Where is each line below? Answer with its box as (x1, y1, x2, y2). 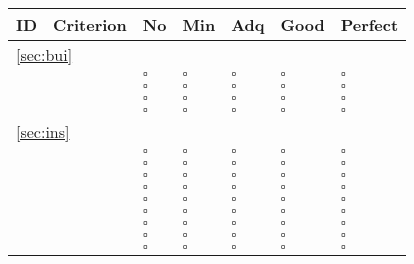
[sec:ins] (16, 120, 70, 143)
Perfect (340, 13, 399, 36)
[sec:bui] (16, 43, 73, 66)
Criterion (53, 13, 127, 36)
